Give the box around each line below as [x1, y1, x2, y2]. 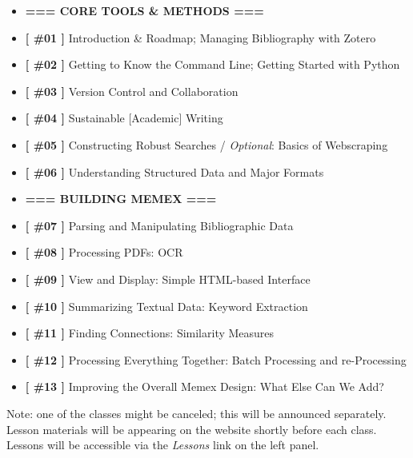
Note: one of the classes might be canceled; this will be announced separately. [6, 404, 387, 421]
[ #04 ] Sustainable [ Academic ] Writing [25, 110, 223, 126]
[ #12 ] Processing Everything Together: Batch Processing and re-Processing [25, 351, 407, 368]
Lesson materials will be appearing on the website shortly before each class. [6, 420, 377, 437]
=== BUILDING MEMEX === [25, 190, 217, 207]
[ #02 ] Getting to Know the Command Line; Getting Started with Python [25, 56, 400, 73]
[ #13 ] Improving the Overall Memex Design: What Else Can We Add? [25, 378, 384, 395]
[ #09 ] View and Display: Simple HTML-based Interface [25, 270, 311, 287]
